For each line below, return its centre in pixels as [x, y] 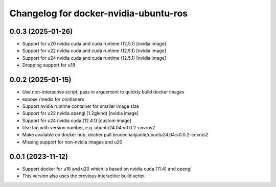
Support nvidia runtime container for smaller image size [80, 106]
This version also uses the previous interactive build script [84, 176]
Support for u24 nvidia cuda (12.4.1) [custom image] [77, 121]
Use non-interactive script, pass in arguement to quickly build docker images [103, 92]
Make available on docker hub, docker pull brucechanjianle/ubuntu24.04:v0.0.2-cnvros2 [116, 135]
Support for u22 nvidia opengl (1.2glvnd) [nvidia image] [80, 113]
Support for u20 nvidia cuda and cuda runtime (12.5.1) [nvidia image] [94, 44]
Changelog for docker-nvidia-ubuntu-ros [99, 13]
